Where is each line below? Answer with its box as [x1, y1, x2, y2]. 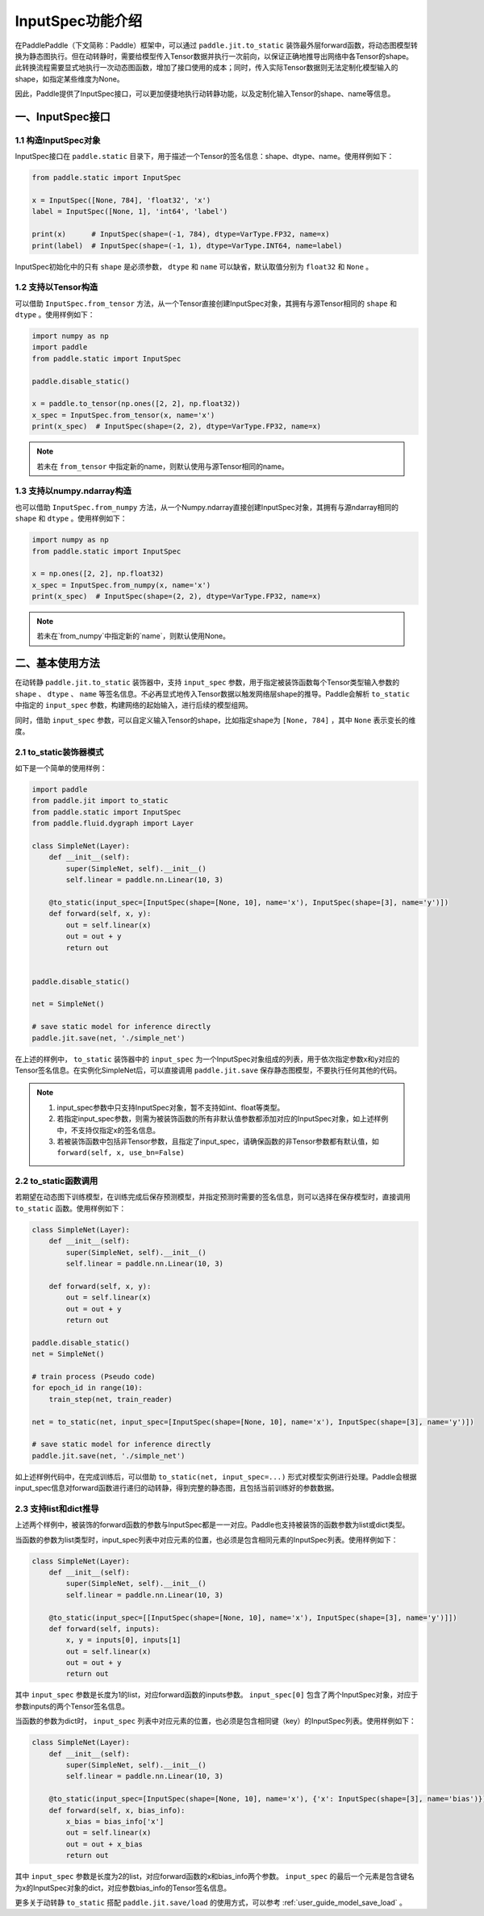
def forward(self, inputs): [48, 1624, 161, 1634]
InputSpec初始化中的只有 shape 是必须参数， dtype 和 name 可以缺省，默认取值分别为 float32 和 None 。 [15, 261, 373, 271]
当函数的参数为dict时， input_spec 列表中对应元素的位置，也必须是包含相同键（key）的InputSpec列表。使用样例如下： [15, 1716, 417, 1726]
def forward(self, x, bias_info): [48, 1805, 186, 1815]
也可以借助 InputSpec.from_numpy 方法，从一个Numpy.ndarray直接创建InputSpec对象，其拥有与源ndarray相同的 [15, 502, 399, 512]
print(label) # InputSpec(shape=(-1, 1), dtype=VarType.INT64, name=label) [31, 241, 343, 250]
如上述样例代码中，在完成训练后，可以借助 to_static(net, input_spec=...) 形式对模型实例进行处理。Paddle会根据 [15, 1471, 417, 1481]
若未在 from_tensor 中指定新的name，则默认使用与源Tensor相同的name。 [36, 461, 290, 471]
